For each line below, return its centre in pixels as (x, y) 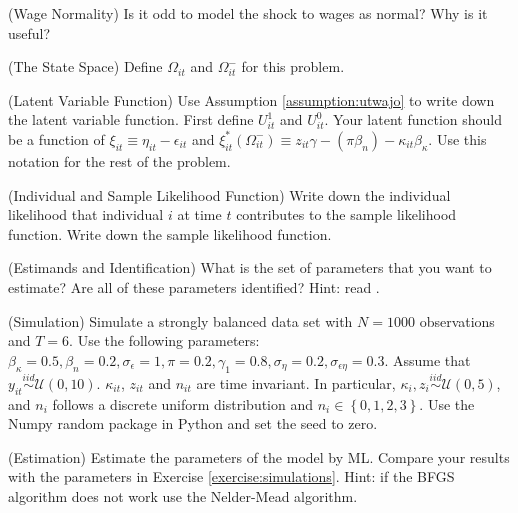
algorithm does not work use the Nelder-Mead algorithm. (183, 495)
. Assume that (427, 359)
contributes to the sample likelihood (346, 214)
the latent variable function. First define (131, 119)
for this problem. (293, 66)
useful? (29, 32)
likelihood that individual (86, 214)
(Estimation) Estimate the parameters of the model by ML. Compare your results (259, 456)
